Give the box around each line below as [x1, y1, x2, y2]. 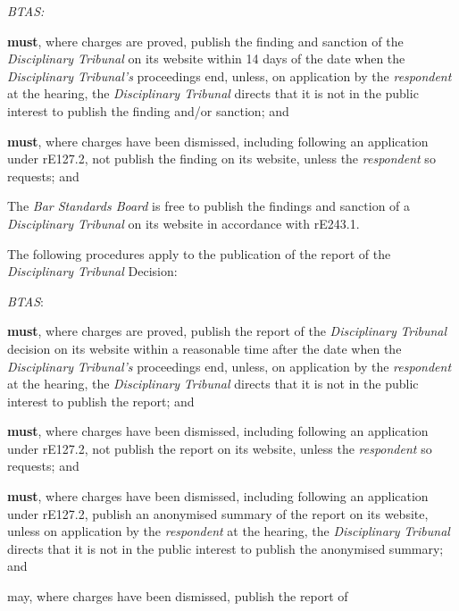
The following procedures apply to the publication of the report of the [7, 244, 391, 263]
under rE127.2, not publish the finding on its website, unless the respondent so [7, 149, 436, 168]
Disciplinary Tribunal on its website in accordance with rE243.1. [7, 213, 360, 232]
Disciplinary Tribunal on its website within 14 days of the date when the [7, 49, 405, 68]
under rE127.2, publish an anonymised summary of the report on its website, [7, 504, 429, 523]
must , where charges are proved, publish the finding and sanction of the [7, 31, 404, 50]
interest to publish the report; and [7, 391, 195, 410]
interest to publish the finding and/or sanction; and [7, 101, 289, 120]
